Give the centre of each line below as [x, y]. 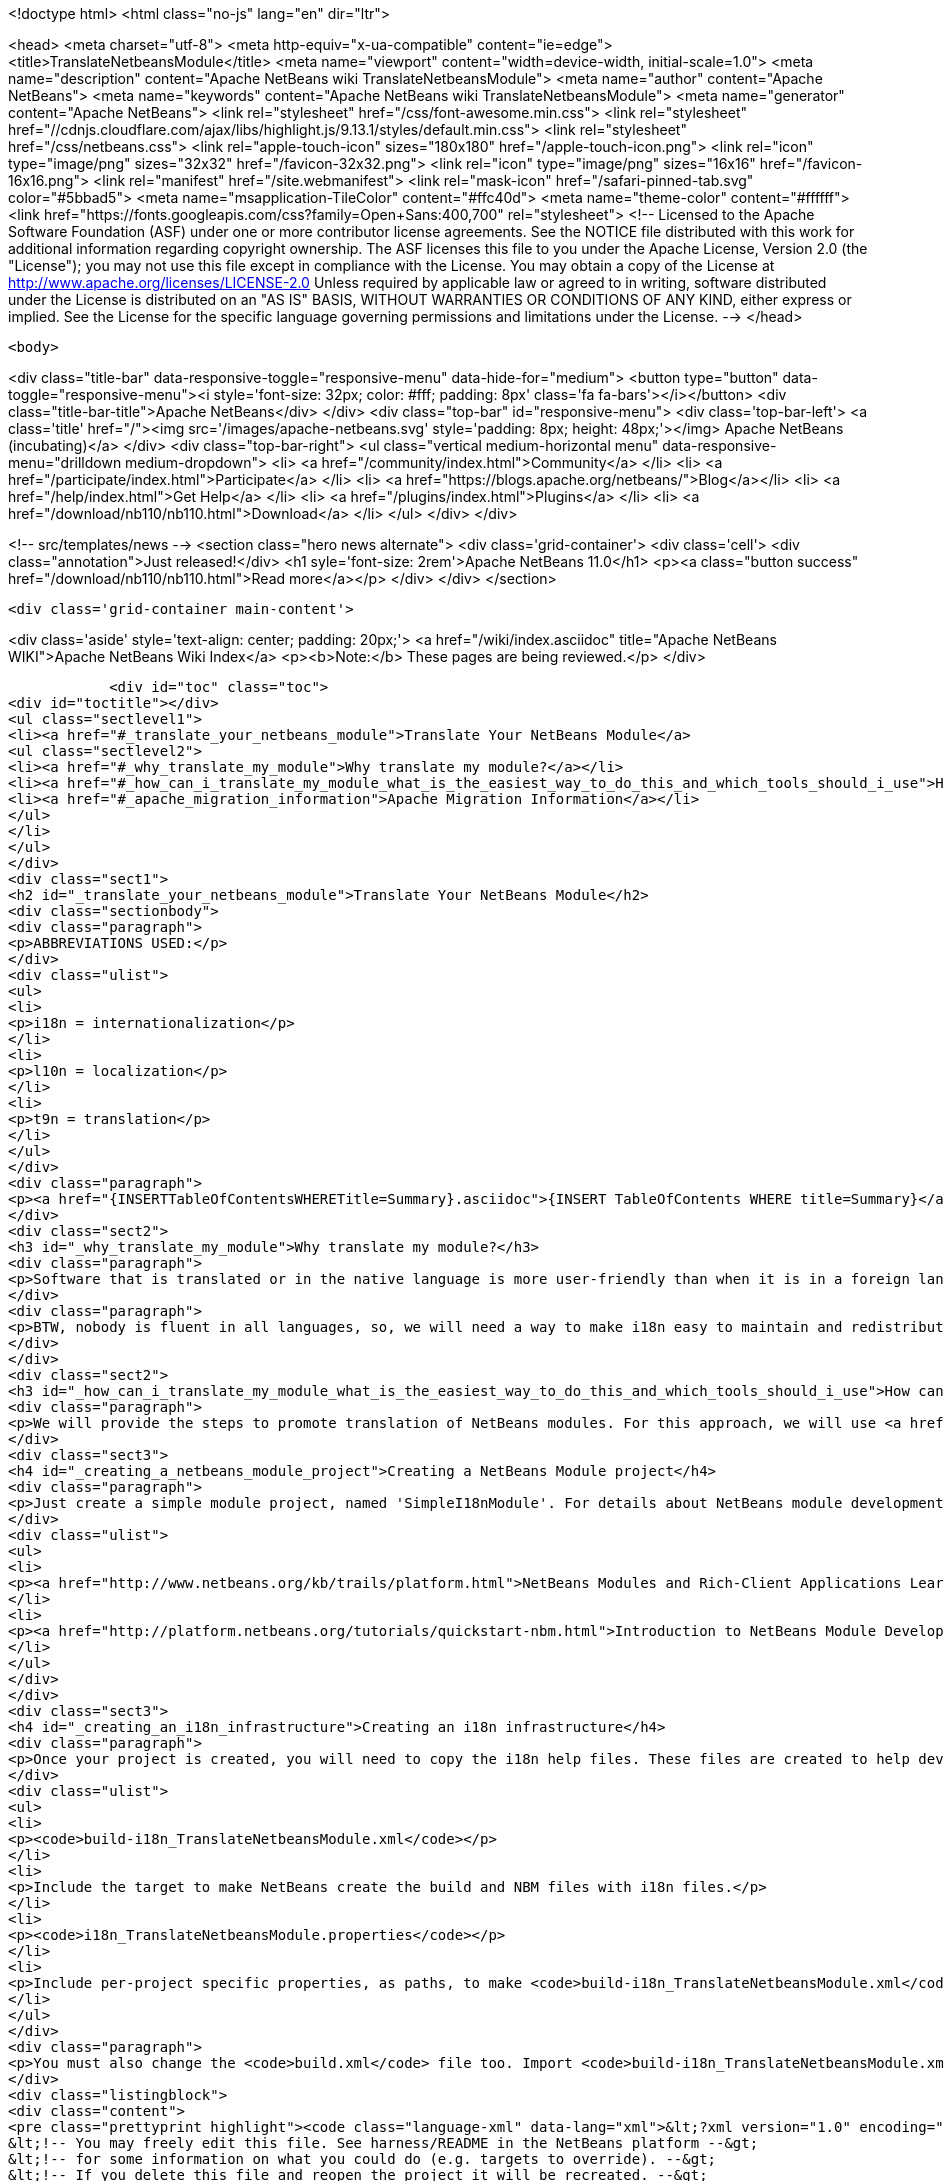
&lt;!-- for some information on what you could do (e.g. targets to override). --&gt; [362, 2159]
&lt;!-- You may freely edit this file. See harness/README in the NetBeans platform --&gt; [383, 2143]
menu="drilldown [65, 462]
